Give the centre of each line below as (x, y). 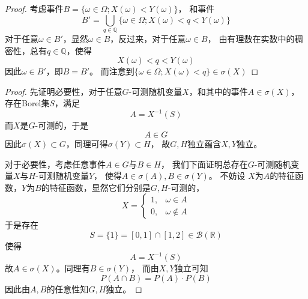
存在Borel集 (27, 103)
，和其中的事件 (218, 91)
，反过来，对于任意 (148, 38)
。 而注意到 (112, 71)
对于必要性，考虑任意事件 (55, 164)
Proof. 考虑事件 (34, 8)
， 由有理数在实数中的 (251, 38)
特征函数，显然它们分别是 (100, 187)
